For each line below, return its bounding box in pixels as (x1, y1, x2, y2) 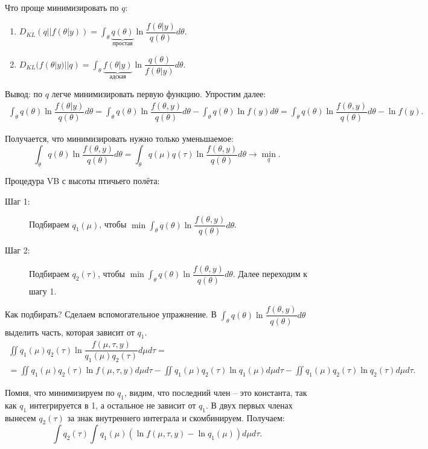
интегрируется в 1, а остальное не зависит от (29, 398, 196, 411)
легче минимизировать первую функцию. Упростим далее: (51, 88, 266, 100)
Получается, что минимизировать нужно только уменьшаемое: (5, 132, 234, 145)
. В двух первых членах (205, 398, 293, 411)
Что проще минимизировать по (5, 1, 119, 13)
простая (112, 40, 133, 46)
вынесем (5, 411, 36, 424)
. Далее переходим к (232, 267, 308, 280)
